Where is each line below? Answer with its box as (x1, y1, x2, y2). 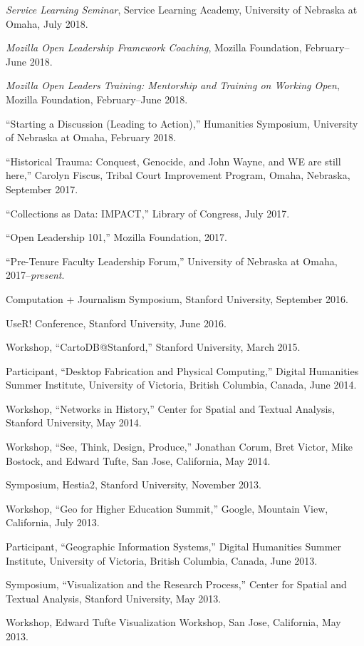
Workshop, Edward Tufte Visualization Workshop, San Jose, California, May (6, 615, 341, 630)
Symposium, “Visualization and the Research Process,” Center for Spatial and (6, 577, 347, 592)
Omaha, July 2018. (6, 16, 88, 31)
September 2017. (6, 181, 78, 196)
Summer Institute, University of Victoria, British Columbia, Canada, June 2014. (6, 377, 357, 392)
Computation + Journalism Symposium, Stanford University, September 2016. (6, 291, 348, 306)
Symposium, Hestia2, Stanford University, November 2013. (6, 477, 261, 492)
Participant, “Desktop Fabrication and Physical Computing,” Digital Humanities (6, 363, 359, 378)
